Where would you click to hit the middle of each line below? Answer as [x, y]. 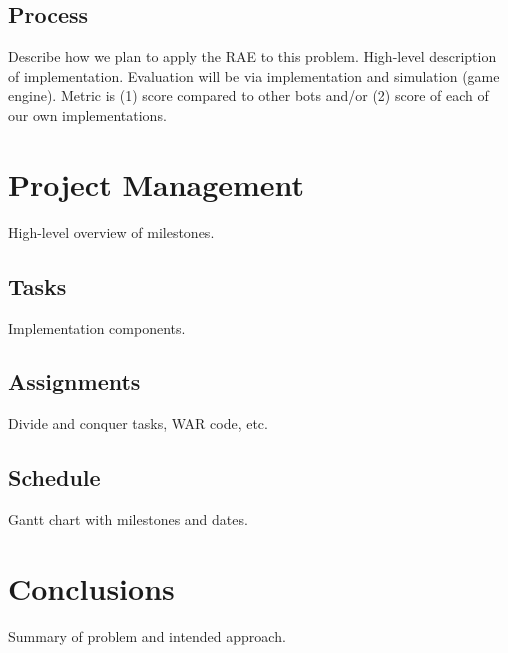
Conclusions [91, 587]
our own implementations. [87, 114]
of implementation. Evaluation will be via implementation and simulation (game [254, 75]
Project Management [156, 183]
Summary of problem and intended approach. [147, 635]
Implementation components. [97, 327]
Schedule [54, 477]
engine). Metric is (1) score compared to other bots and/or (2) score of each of [248, 95]
